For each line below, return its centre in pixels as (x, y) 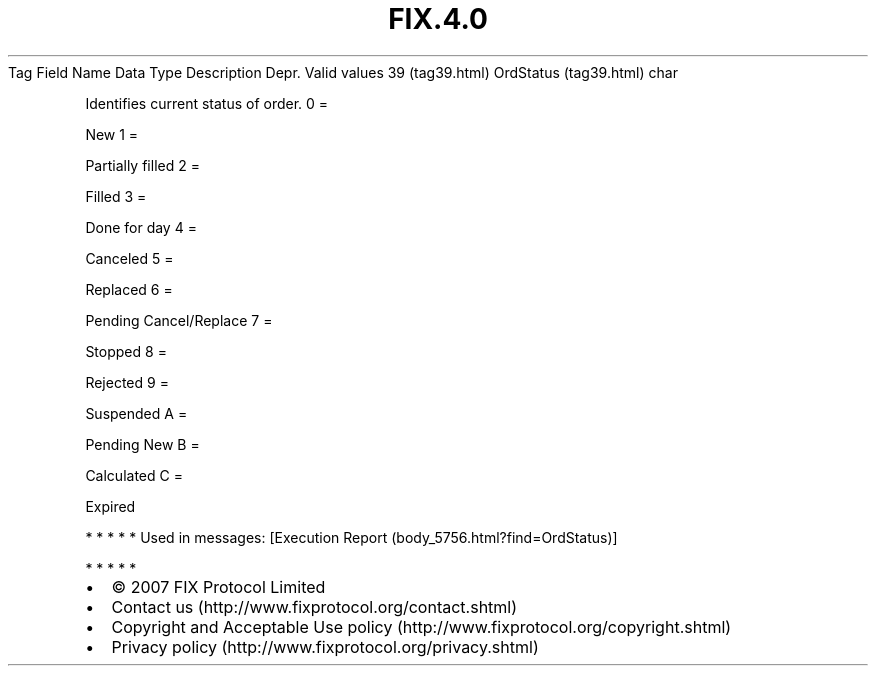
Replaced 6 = (129, 289)
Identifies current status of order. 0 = (207, 103)
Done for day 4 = (141, 227)
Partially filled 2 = (142, 165)
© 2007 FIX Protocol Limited (218, 586)
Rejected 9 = (127, 382)
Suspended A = (136, 413)
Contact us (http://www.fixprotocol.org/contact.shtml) (314, 606)
